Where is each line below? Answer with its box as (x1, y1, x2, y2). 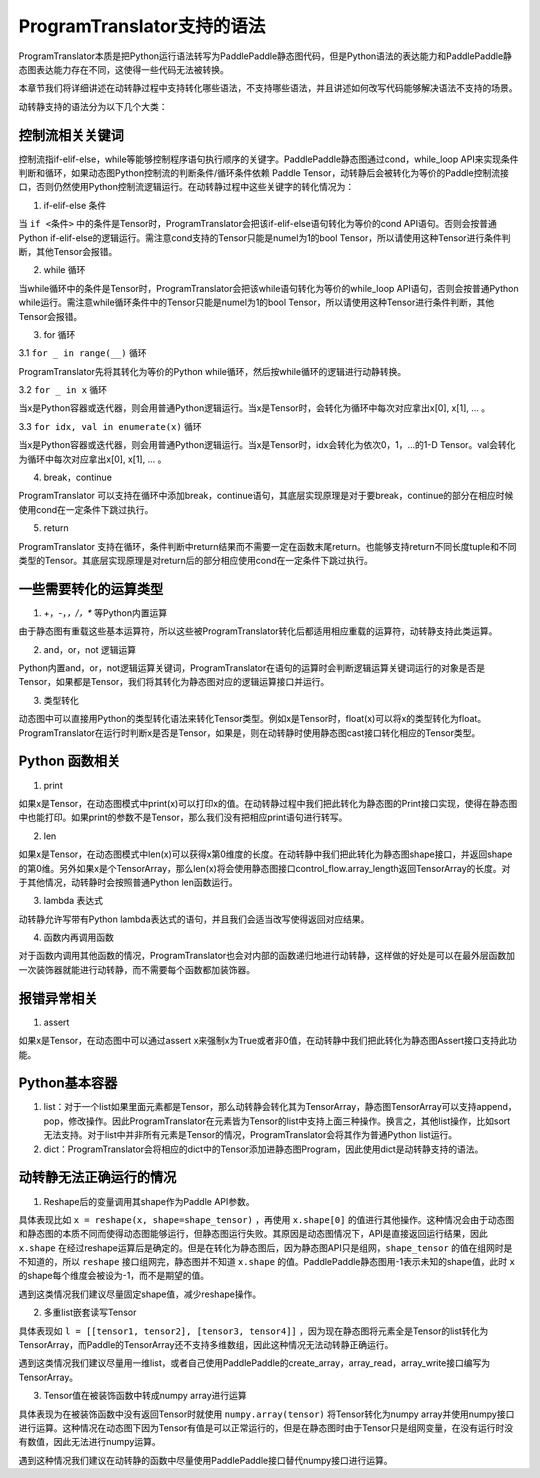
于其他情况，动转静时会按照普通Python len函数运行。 (18, 876, 239, 888)
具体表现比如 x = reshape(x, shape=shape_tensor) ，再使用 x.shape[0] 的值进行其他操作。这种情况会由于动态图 (18, 1213, 515, 1225)
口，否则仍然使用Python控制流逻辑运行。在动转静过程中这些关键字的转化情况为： (18, 181, 355, 193)
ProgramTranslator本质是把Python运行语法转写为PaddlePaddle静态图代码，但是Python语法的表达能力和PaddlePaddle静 (18, 50, 512, 62)
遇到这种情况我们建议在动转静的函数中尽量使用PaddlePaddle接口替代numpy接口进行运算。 (18, 1454, 393, 1466)
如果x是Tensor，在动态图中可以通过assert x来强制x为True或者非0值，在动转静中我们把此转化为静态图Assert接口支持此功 (18, 1035, 517, 1047)
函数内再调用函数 (43, 931, 114, 944)
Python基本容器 (18, 1075, 118, 1092)
